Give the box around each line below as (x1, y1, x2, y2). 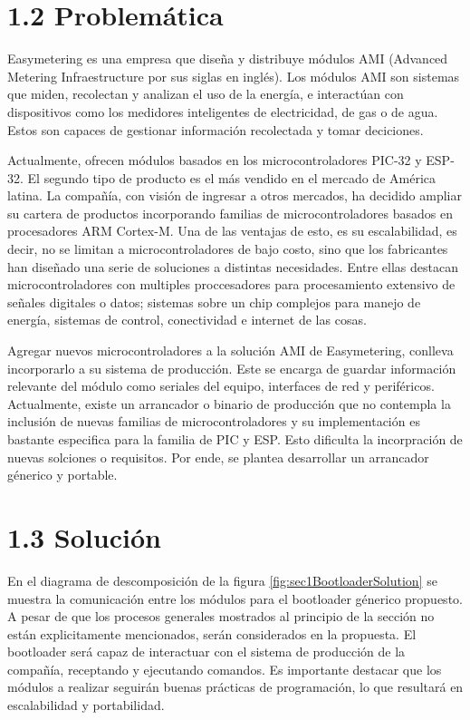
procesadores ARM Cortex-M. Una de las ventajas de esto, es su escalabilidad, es (7, 221, 457, 240)
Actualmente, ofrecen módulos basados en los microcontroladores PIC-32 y (7, 151, 422, 170)
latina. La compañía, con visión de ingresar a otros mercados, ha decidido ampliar (7, 186, 462, 205)
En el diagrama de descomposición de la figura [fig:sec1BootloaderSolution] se (7, 570, 437, 589)
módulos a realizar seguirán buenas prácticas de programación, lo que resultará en (7, 677, 464, 696)
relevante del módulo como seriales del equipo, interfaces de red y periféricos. (7, 376, 435, 395)
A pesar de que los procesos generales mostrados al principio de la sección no (7, 607, 435, 626)
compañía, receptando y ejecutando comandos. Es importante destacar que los (7, 659, 442, 678)
